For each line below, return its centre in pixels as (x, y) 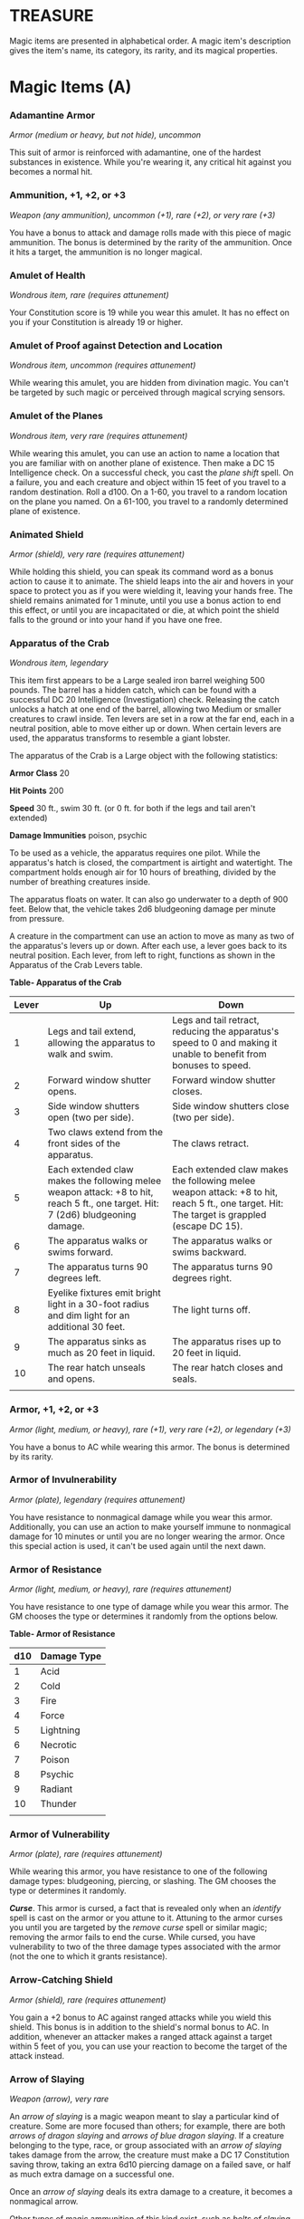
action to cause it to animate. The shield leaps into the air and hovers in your (152, 581)
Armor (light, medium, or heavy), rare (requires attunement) (121, 1589)
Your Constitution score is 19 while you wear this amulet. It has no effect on (149, 312)
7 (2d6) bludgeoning (92, 1215)
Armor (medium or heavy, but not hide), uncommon (105, 135)
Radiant (57, 1789)
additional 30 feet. (86, 1327)
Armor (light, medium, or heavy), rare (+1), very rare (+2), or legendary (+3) (150, 1429)
